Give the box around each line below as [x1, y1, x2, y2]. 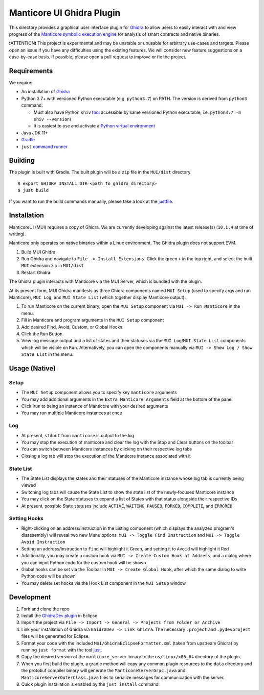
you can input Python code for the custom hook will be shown [21, 559, 146, 566]
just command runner [21, 144, 68, 149]
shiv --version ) [33, 116, 72, 122]
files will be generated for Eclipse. [21, 633, 90, 639]
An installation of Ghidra [21, 89, 70, 95]
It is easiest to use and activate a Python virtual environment [33, 123, 155, 129]
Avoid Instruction [21, 539, 66, 545]
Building [9, 156, 35, 165]
